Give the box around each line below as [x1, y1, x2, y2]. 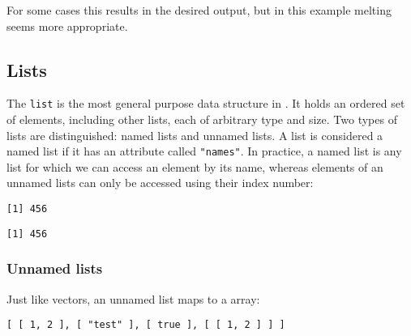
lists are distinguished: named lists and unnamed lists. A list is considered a [6, 126, 383, 143]
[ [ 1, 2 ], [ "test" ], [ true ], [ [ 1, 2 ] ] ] [6, 319, 285, 331]
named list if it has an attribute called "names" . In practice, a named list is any [6, 142, 402, 159]
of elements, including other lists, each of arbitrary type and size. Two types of [6, 111, 397, 128]
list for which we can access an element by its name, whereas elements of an [6, 158, 383, 175]
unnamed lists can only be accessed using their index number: [6, 174, 314, 191]
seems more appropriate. [6, 17, 128, 34]
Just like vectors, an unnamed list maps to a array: [6, 290, 260, 307]
